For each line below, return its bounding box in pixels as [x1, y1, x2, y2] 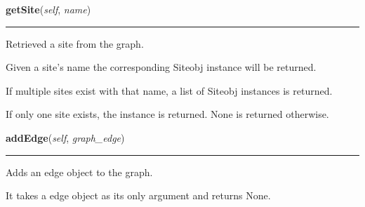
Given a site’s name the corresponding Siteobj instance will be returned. [6, 60, 317, 74]
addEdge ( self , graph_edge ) [6, 130, 125, 145]
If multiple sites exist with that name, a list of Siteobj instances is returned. [6, 83, 333, 98]
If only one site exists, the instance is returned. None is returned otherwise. [6, 107, 329, 121]
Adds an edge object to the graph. [6, 164, 153, 179]
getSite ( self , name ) [6, 2, 91, 16]
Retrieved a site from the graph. [6, 36, 144, 51]
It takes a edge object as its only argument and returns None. [6, 188, 271, 203]
